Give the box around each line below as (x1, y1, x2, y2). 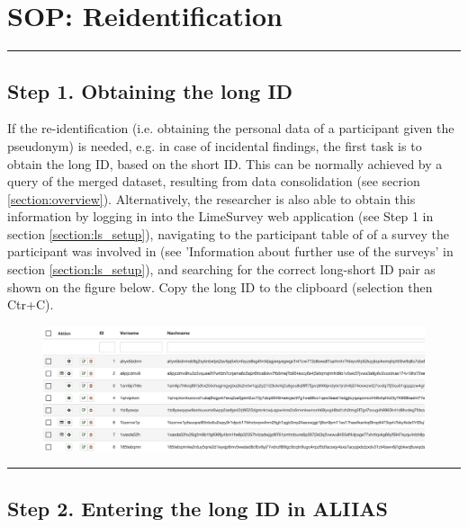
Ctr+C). (7, 295, 54, 314)
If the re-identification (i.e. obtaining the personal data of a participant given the (7, 119, 454, 138)
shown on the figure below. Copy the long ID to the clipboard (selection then (7, 277, 433, 296)
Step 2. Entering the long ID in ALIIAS (7, 494, 388, 522)
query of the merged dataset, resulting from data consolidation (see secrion (7, 172, 420, 191)
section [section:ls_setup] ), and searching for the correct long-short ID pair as (7, 260, 436, 279)
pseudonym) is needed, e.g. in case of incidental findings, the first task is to (7, 136, 422, 155)
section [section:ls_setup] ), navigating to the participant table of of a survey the (7, 224, 449, 243)
